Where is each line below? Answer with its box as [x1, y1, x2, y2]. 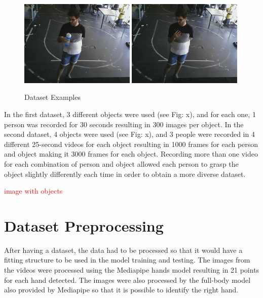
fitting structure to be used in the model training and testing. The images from [4, 254, 250, 265]
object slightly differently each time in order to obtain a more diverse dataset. [4, 168, 246, 179]
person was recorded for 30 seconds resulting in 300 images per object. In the [4, 119, 244, 129]
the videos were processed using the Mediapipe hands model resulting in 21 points [4, 265, 259, 275]
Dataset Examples [24, 92, 81, 102]
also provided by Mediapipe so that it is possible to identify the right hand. [4, 284, 239, 295]
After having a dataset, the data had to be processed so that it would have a [4, 244, 243, 255]
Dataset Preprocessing [4, 215, 164, 236]
